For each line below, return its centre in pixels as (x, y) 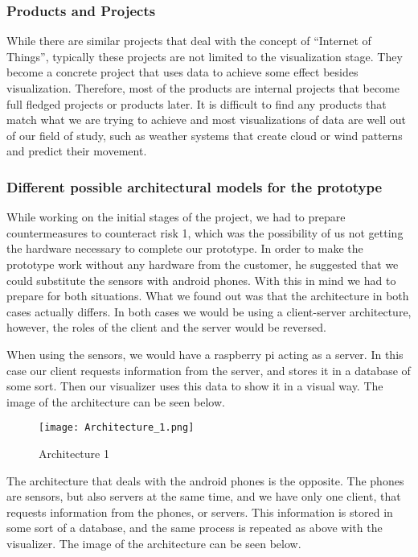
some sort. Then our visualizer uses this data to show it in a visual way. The (195, 386)
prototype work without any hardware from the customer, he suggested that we (203, 264)
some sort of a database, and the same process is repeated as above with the (195, 528)
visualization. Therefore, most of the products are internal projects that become (203, 88)
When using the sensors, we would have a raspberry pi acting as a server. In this (205, 354)
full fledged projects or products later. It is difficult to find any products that (197, 103)
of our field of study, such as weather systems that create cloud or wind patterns (205, 135)
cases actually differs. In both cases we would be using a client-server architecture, (209, 311)
